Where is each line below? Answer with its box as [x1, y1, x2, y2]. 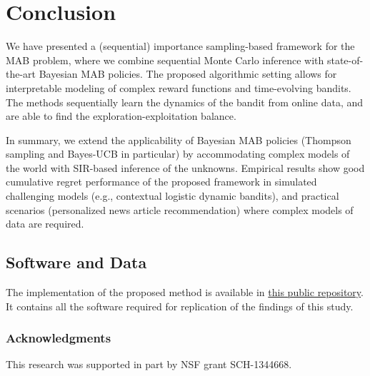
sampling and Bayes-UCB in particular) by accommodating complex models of [6, 146, 350, 161]
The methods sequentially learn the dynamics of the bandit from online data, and [6, 94, 364, 109]
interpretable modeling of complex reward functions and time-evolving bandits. [6, 80, 351, 95]
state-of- [326, 52, 364, 67]
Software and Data [6, 251, 147, 273]
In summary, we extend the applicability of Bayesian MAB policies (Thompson [6, 132, 351, 147]
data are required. [6, 216, 84, 231]
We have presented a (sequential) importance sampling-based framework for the [6, 39, 355, 54]
